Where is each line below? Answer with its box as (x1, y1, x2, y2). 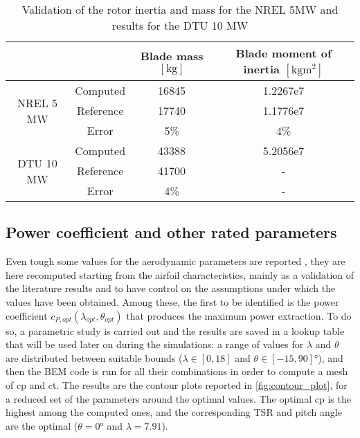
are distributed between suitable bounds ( (6, 350, 183, 365)
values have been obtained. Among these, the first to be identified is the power (6, 294, 339, 309)
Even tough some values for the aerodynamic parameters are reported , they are (6, 254, 345, 268)
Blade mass (140, 48, 204, 64)
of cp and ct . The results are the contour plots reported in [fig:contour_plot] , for (6, 377, 348, 392)
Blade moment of (235, 45, 332, 61)
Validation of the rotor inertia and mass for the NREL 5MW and (21, 1, 339, 17)
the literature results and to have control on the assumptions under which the (6, 281, 336, 295)
